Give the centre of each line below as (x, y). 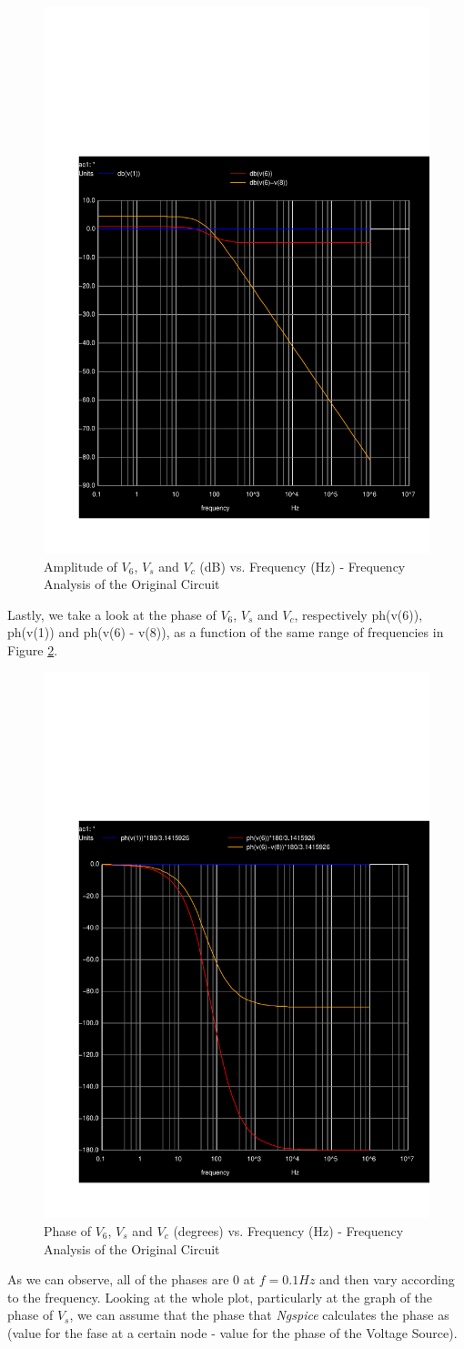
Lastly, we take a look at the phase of (112, 614)
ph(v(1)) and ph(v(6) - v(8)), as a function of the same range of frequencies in (226, 632)
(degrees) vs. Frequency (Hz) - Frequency (288, 1231)
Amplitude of (81, 566)
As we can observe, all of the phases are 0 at (131, 1279)
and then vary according (387, 1279)
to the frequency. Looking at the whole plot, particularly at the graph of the (220, 1297)
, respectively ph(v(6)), (358, 614)
